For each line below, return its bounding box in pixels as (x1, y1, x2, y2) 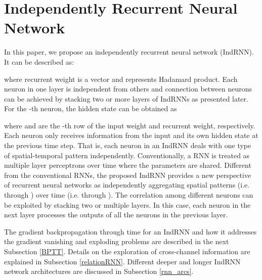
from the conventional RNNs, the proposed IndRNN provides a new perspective (4, 169, 251, 180)
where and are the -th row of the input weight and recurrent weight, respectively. (4, 120, 255, 130)
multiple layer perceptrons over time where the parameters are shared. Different (4, 160, 251, 170)
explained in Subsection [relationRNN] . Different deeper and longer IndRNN (4, 256, 241, 266)
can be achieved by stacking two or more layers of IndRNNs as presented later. (4, 93, 248, 104)
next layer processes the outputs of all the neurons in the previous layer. (4, 209, 228, 220)
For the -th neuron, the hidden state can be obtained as (4, 103, 177, 114)
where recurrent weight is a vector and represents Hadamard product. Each (4, 73, 238, 84)
